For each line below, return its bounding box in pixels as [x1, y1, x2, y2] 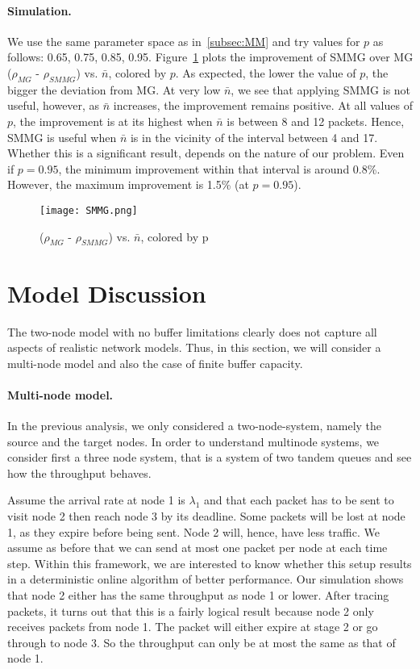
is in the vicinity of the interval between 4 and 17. [130, 128, 378, 145]
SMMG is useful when [7, 128, 117, 145]
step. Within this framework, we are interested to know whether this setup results [7, 554, 412, 571]
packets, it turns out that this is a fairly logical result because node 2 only [7, 602, 374, 619]
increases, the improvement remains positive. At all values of [113, 97, 413, 114]
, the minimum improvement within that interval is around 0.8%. [58, 160, 380, 177]
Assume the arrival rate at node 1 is [7, 491, 185, 508]
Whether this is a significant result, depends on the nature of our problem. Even [7, 144, 405, 161]
